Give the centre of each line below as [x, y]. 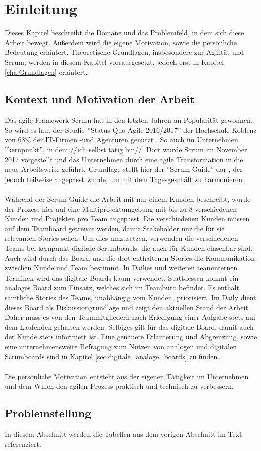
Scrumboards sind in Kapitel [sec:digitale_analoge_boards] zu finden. [112, 356]
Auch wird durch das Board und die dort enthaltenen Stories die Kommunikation [130, 258]
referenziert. [23, 444]
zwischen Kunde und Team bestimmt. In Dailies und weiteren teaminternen [121, 268]
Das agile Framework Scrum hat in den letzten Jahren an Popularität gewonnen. [129, 120]
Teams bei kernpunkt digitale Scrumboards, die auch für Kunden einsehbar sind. [129, 248]
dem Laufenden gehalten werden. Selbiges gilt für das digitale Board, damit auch [129, 327]
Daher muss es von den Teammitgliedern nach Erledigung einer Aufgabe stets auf [130, 317]
